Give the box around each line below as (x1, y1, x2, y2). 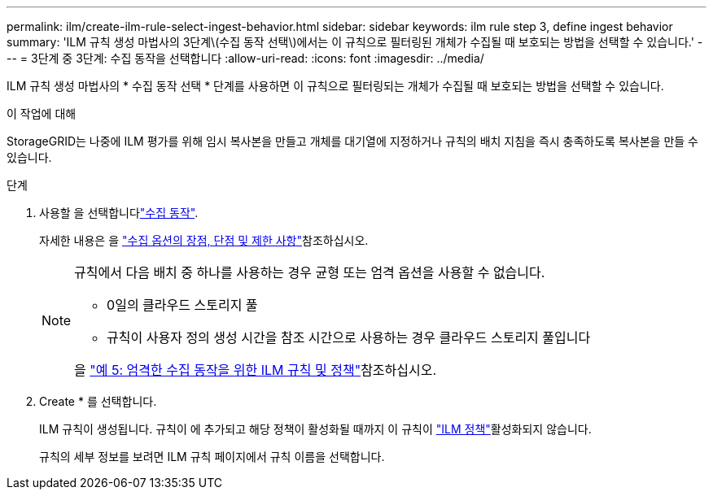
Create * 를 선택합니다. (39, 394, 157, 408)
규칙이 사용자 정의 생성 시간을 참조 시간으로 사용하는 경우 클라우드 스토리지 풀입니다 (107, 329, 591, 346)
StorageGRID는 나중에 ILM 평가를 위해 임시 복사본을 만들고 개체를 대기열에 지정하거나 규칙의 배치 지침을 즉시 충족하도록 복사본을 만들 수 (7, 134, 698, 148)
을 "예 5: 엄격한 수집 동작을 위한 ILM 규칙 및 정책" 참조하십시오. (74, 362, 437, 378)
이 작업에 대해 (7, 107, 77, 120)
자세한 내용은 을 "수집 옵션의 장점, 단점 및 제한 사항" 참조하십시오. (39, 233, 369, 247)
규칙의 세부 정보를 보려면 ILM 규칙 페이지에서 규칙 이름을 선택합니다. (39, 450, 385, 463)
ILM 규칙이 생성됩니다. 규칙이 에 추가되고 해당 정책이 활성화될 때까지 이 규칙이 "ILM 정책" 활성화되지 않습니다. (39, 422, 592, 436)
